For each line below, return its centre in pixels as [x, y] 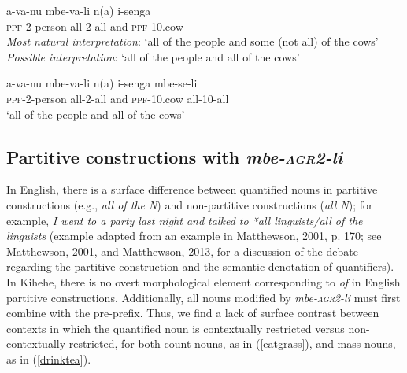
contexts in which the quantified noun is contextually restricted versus [176, 328]
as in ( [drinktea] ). [49, 358]
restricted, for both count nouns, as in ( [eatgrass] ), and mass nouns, [232, 343]
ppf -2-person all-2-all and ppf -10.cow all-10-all [118, 98]
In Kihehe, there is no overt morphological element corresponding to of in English [203, 281]
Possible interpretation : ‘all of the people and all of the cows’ [153, 56]
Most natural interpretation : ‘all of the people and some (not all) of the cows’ [192, 41]
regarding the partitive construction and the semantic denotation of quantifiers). [200, 266]
